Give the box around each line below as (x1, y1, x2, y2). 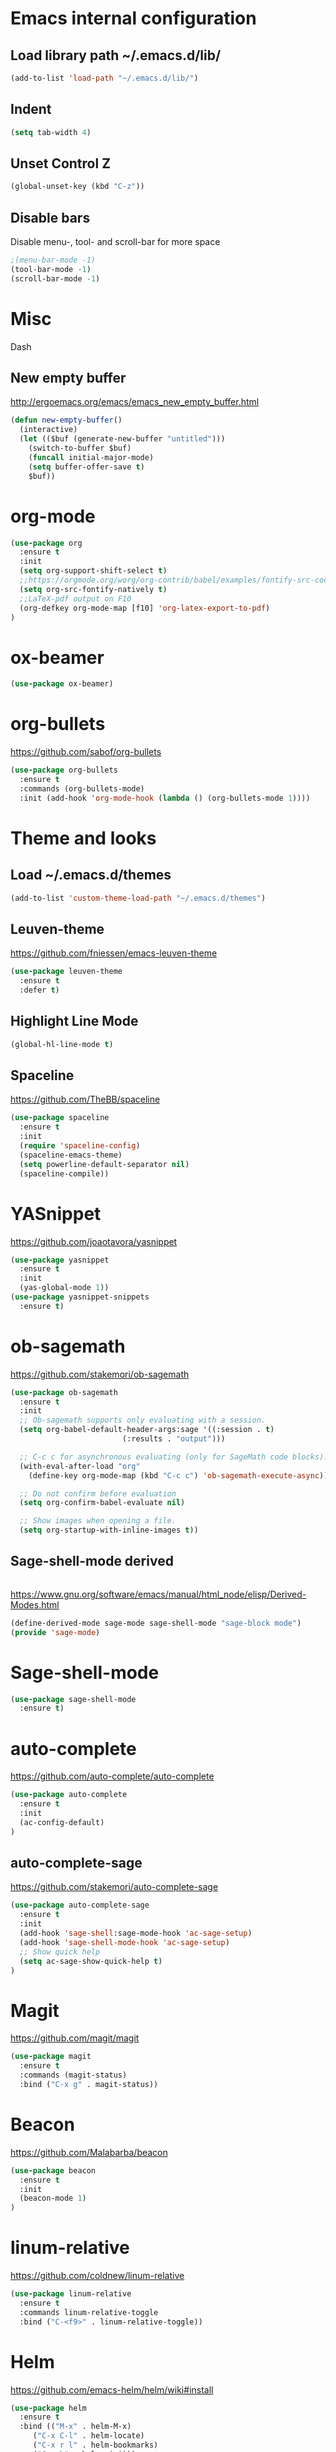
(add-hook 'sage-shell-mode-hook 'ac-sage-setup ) (19, 1937, 230, 1947)
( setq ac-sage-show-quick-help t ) (19, 1956, 163, 1966)
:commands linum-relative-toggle (19, 2307, 159, 2317)
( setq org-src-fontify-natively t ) (19, 584, 168, 594)
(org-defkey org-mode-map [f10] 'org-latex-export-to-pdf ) (19, 603, 271, 613)
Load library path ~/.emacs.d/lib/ (10, 47, 222, 64)
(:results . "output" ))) (121, 1434, 226, 1444)
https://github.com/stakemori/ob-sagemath (10, 1368, 190, 1380)
